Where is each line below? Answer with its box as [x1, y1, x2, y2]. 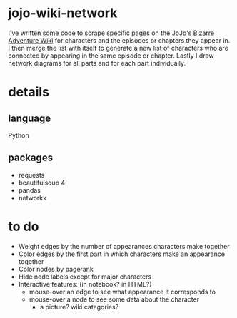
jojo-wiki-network [8, 5, 118, 21]
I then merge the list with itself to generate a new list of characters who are [8, 43, 229, 52]
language [8, 112, 51, 124]
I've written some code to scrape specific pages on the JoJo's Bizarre [8, 29, 215, 37]
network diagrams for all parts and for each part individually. [8, 58, 186, 67]
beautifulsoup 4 [18, 178, 66, 187]
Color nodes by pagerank [18, 265, 94, 273]
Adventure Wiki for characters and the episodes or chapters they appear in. [8, 36, 231, 44]
